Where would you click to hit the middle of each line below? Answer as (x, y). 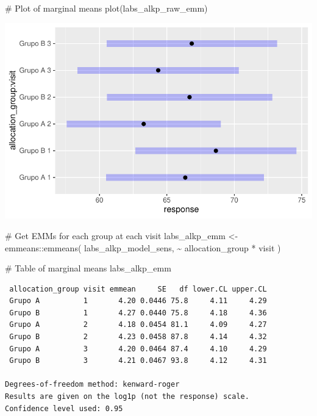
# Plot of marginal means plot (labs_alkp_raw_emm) (106, 8)
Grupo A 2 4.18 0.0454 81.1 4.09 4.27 (138, 325)
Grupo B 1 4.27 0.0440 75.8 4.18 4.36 (138, 313)
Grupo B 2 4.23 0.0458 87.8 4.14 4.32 (138, 337)
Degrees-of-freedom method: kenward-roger (92, 385)
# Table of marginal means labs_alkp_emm (88, 268)
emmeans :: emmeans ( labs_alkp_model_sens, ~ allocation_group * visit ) (143, 247)
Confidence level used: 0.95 (64, 408)
